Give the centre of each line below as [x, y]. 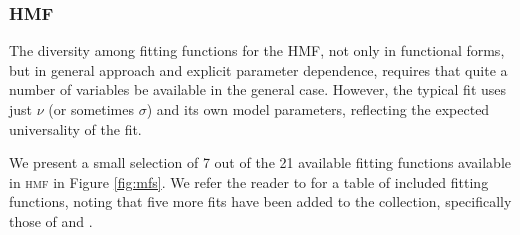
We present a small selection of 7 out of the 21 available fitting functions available [260, 162]
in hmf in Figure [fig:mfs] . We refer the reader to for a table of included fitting [249, 181]
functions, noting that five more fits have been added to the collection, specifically [260, 201]
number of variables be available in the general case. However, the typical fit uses [258, 89]
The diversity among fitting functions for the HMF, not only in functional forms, [257, 50]
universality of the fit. [75, 128]
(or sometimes [91, 109]
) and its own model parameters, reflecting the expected [318, 109]
